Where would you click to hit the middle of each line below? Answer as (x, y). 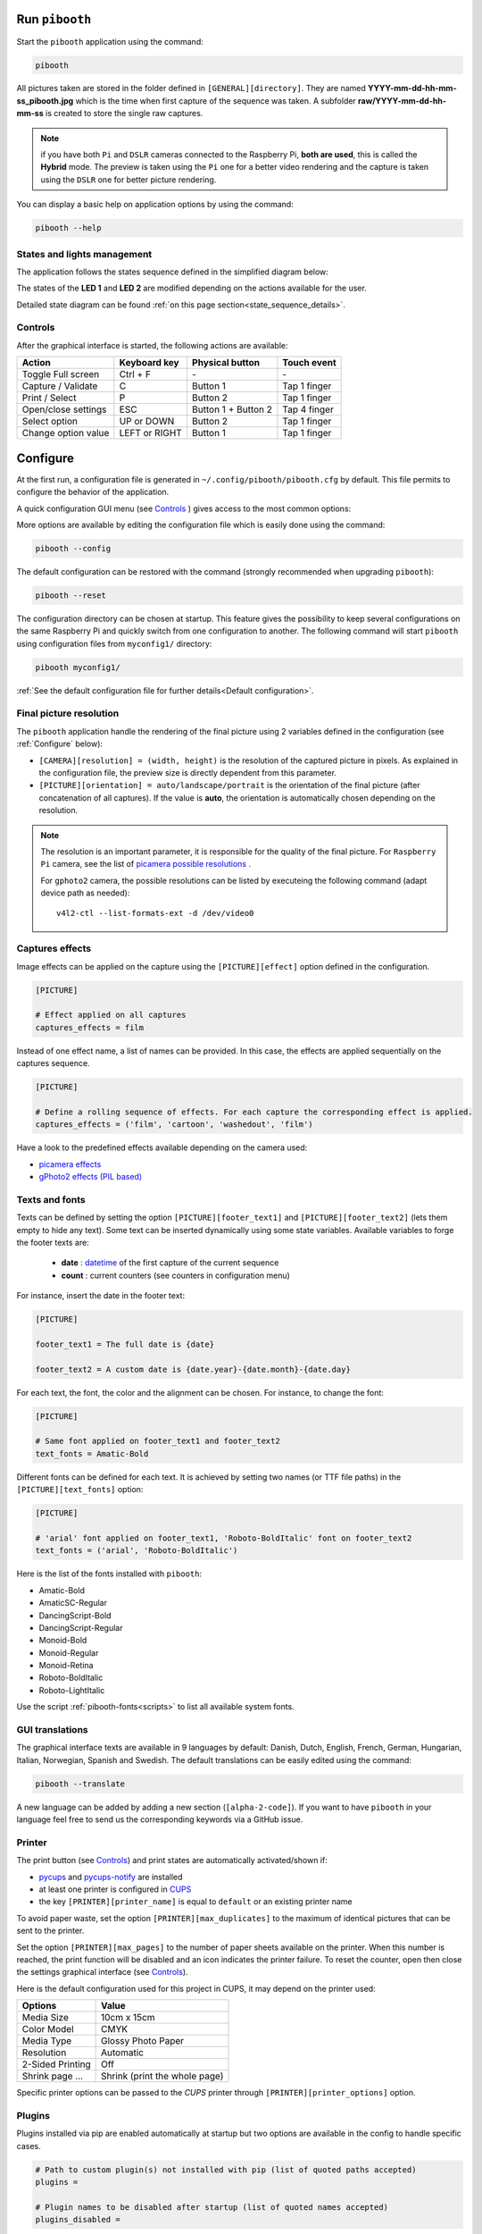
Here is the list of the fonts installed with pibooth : (109, 1574)
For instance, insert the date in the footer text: (101, 1296)
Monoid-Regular (69, 1652)
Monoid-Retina (66, 1666)
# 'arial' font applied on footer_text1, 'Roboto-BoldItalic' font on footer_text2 (224, 1538)
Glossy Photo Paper (142, 2041)
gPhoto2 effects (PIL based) (91, 1177)
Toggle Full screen (61, 374)
